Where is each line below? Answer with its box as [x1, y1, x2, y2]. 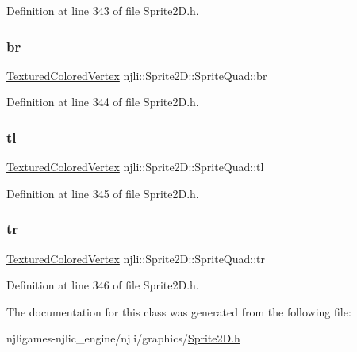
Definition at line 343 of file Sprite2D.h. [6, 2, 199, 18]
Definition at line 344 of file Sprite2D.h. [6, 94, 199, 110]
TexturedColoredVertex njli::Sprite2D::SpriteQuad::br [6, 67, 267, 83]
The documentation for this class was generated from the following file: [6, 303, 351, 319]
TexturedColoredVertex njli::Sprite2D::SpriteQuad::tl [6, 159, 264, 175]
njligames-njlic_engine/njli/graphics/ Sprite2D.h [6, 330, 240, 346]
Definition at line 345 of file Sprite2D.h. [6, 185, 199, 201]
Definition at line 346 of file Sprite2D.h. [6, 277, 199, 293]
